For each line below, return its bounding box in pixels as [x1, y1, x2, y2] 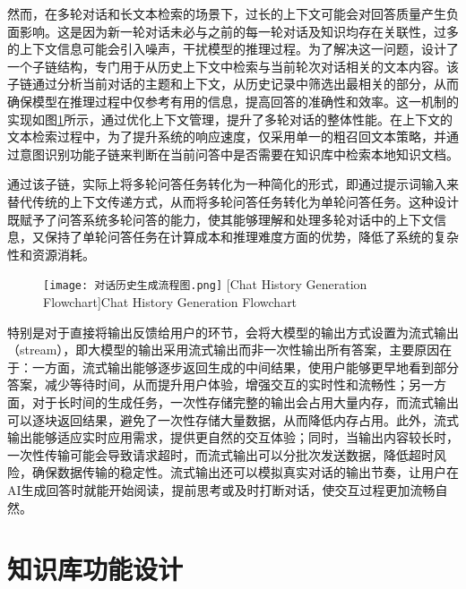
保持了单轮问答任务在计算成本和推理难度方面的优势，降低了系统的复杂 [44, 227, 459, 246]
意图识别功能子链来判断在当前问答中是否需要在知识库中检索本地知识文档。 [19, 144, 459, 163]
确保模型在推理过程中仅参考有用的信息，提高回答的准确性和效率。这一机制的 [7, 91, 459, 110]
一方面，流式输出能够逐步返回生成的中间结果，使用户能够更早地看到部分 [31, 357, 459, 376]
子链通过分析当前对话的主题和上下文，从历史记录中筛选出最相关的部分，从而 [7, 74, 459, 93]
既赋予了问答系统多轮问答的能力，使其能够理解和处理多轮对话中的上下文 [7, 209, 434, 228]
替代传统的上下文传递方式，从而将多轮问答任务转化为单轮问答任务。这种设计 [7, 192, 459, 210]
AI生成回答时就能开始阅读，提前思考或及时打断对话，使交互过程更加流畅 [7, 480, 436, 499]
